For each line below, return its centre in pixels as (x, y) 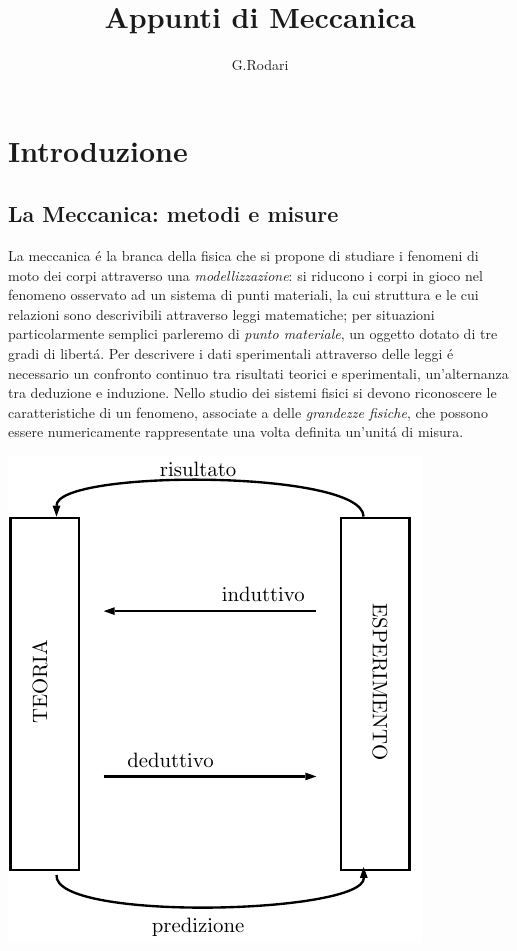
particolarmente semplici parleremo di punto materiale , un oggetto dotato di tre (253, 333)
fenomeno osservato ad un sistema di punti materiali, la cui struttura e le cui (243, 294)
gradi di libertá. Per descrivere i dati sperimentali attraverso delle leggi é (231, 353)
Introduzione (98, 149)
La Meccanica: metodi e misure (173, 213)
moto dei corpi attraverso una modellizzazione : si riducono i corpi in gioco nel (245, 274)
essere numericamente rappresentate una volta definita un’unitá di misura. (236, 431)
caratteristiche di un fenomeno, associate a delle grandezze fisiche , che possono (248, 411)
